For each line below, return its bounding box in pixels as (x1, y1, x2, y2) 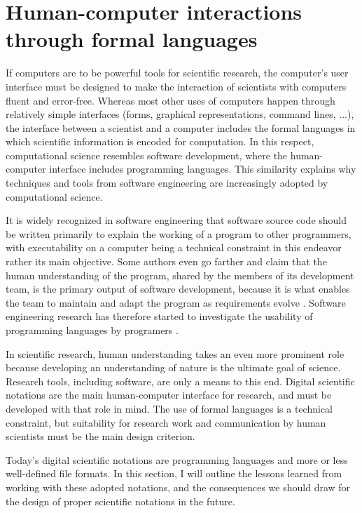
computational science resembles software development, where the (6, 147, 288, 162)
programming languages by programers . (6, 323, 179, 337)
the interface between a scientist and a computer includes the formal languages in (6, 120, 356, 135)
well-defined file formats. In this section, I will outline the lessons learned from (6, 466, 342, 481)
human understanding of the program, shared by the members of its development (6, 267, 354, 282)
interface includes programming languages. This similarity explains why (49, 161, 356, 176)
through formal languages (6, 25, 258, 53)
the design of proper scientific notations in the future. (6, 493, 235, 508)
